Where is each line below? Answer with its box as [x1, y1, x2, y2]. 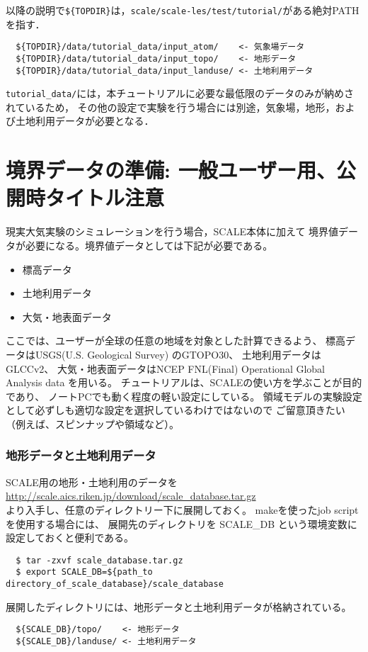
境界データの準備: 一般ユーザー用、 [6, 155, 337, 184]
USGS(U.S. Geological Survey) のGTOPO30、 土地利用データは [35, 347, 321, 361]
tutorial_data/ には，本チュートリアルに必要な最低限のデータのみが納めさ [6, 86, 355, 101]
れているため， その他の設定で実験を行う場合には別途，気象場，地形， [6, 99, 335, 114]
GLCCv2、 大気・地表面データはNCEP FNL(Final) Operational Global [6, 361, 326, 376]
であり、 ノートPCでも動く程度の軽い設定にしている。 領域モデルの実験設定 [6, 388, 362, 403]
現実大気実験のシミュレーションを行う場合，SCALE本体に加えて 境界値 [6, 224, 339, 239]
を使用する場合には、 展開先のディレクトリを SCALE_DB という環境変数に [6, 516, 357, 531]
